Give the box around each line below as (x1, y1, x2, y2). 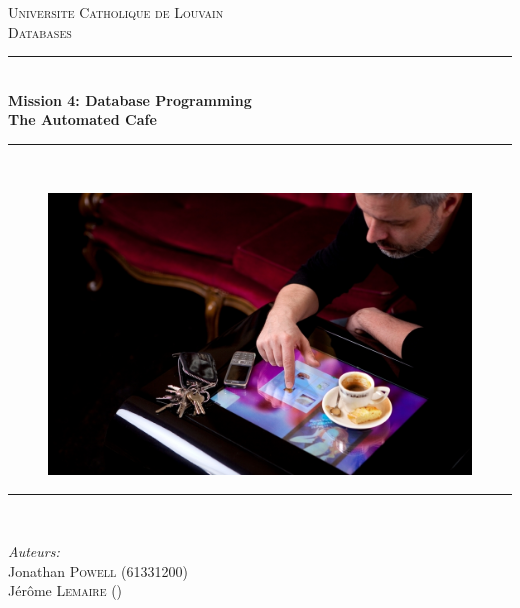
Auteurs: (8, 541, 60, 562)
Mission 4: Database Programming (8, 89, 252, 110)
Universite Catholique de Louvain (8, 2, 224, 22)
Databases (8, 21, 72, 42)
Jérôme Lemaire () (8, 580, 123, 601)
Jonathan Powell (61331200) (8, 560, 188, 581)
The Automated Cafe (8, 109, 157, 130)
